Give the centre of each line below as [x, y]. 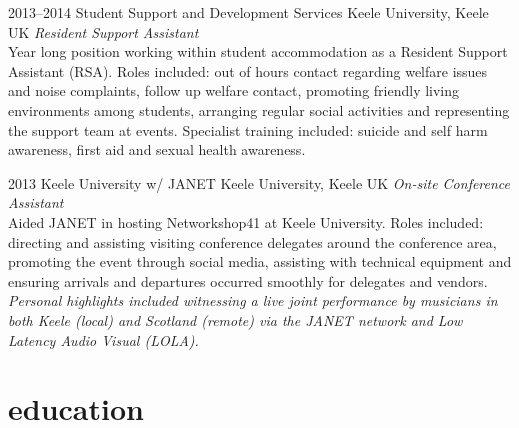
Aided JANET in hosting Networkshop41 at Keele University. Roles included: [246, 221]
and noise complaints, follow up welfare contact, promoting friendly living [234, 90]
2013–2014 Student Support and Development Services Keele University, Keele [248, 12]
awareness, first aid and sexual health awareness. [157, 149]
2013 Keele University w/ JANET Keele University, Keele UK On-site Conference [259, 182]
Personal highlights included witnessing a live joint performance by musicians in [253, 300]
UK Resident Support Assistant [103, 31]
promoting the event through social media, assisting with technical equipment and [260, 261]
